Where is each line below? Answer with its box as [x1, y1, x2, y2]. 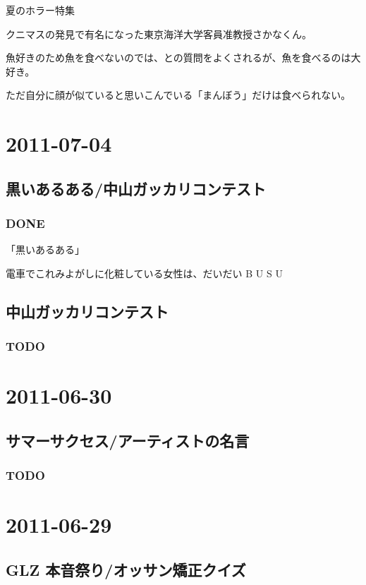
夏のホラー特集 [6, 3, 75, 17]
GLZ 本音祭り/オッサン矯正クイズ [6, 558, 246, 580]
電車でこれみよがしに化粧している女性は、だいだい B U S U [6, 265, 283, 280]
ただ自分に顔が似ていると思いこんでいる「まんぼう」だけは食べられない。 [6, 88, 351, 102]
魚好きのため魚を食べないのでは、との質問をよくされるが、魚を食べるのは [6, 50, 351, 65]
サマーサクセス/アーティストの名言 [6, 429, 250, 451]
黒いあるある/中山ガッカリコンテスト [6, 177, 267, 199]
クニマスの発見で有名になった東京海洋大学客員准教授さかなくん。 [6, 26, 312, 41]
